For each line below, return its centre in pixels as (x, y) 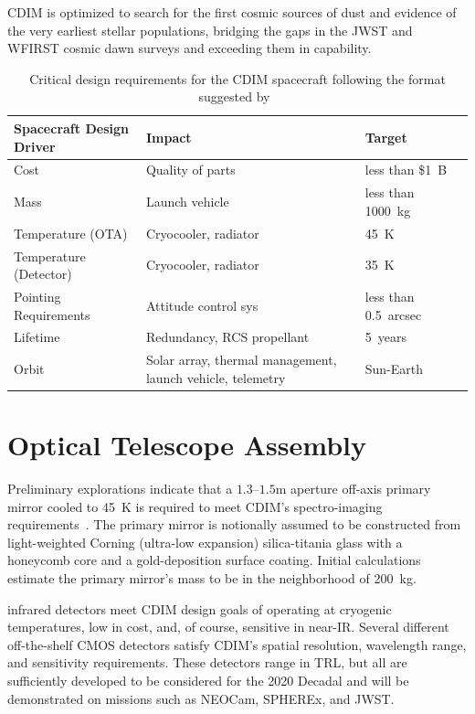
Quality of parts (190, 170)
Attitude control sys (202, 305)
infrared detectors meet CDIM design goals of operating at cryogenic (200, 608)
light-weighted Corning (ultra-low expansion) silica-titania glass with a (205, 542)
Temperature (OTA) (71, 233)
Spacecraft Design (71, 128)
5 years (385, 337)
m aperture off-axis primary (353, 489)
